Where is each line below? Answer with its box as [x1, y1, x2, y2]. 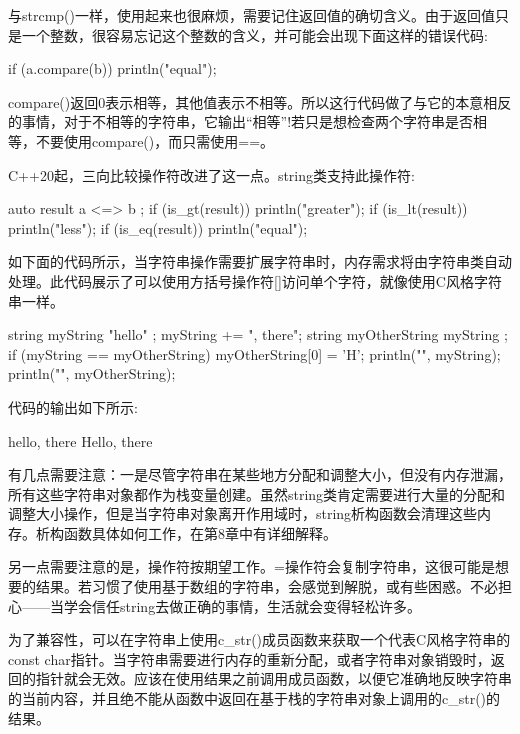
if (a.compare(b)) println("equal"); [8, 58, 217, 79]
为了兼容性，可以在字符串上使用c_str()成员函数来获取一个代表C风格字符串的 [8, 629, 511, 650]
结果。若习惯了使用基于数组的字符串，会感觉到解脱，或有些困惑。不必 [35, 576, 498, 597]
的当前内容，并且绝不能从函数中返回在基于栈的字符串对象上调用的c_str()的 [8, 688, 501, 709]
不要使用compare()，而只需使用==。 [35, 130, 275, 151]
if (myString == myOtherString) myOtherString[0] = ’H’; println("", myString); [8, 343, 501, 364]
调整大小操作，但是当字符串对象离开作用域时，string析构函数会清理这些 [8, 503, 478, 524]
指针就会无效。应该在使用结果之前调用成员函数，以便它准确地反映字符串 [35, 668, 512, 689]
